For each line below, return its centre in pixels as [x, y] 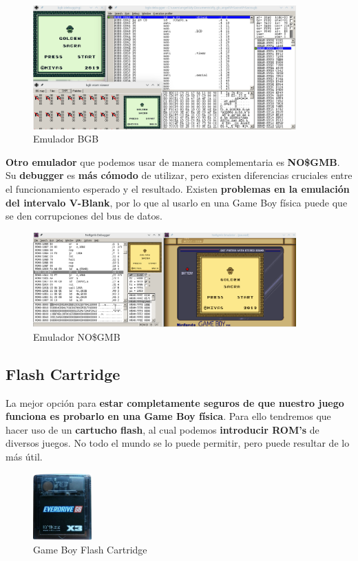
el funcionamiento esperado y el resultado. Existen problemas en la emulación [178, 188]
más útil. [24, 457]
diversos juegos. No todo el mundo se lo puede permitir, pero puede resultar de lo [178, 443]
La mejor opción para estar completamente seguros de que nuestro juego [175, 402]
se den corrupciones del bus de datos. [84, 216]
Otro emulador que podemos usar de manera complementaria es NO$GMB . [173, 161]
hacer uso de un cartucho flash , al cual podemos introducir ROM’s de [162, 429]
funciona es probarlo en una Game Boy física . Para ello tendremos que [168, 416]
